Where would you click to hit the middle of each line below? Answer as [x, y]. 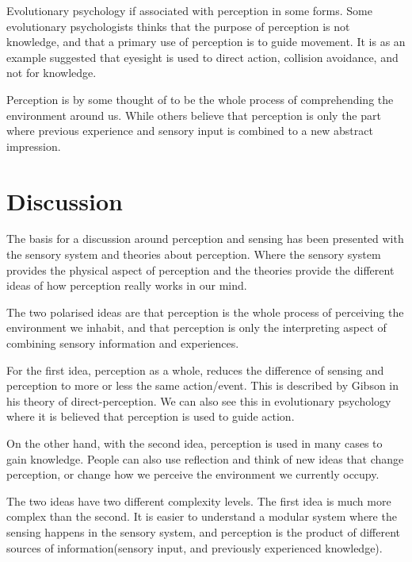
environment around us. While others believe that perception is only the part [194, 115]
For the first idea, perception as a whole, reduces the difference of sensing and [195, 370]
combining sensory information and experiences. [123, 343]
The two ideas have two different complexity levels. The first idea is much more [199, 500]
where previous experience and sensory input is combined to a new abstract [190, 131]
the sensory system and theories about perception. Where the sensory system [194, 254]
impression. [34, 146]
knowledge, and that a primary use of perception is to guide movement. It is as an [206, 42]
